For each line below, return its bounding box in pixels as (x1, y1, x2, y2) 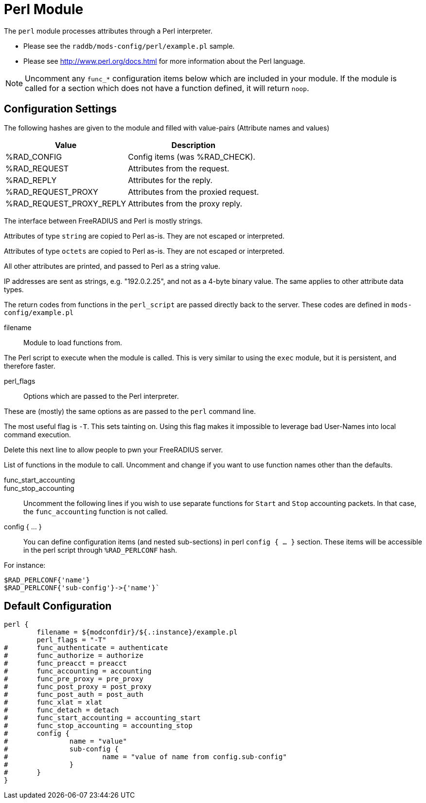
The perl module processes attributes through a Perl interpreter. (4, 26, 213, 35)
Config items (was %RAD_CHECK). (128, 151, 255, 162)
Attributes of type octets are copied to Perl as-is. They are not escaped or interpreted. (4, 246, 284, 255)
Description (171, 140, 216, 150)
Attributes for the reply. (128, 175, 213, 185)
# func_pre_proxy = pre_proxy (4, 675, 143, 683)
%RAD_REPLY (5, 175, 57, 185)
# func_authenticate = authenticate (4, 644, 168, 652)
